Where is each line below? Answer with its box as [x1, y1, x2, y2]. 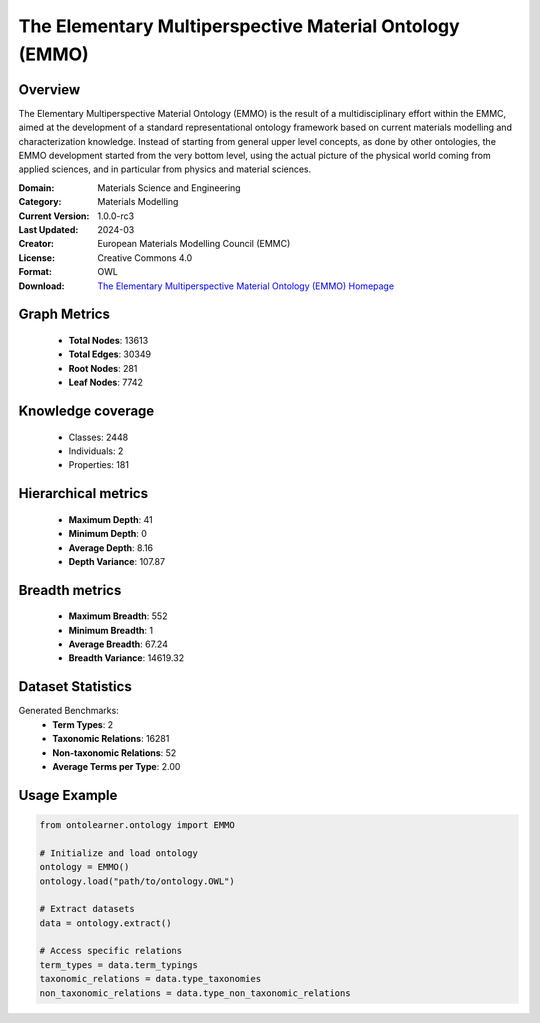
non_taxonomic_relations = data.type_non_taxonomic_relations [39, 987, 351, 999]
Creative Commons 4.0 [97, 251, 193, 264]
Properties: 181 [68, 459, 130, 471]
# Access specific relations [39, 945, 183, 957]
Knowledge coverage [18, 402, 155, 419]
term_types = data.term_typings [39, 959, 199, 970]
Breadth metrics [18, 581, 122, 599]
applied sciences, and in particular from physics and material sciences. [18, 163, 312, 175]
